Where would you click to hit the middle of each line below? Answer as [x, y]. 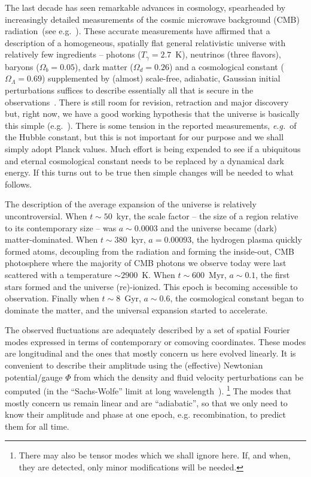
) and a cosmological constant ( [227, 66]
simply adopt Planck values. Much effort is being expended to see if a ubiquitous [153, 148]
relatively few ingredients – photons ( [73, 54]
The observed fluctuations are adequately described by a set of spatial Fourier [147, 330]
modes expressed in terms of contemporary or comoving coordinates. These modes [155, 341]
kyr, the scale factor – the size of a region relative [207, 215]
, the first [273, 274]
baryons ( [22, 66]
